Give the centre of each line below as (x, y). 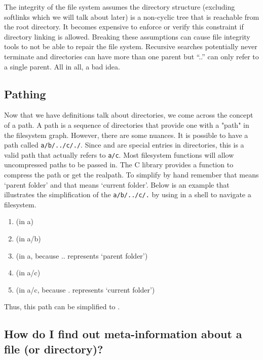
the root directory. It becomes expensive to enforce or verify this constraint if (124, 27)
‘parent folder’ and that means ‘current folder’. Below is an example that (117, 184)
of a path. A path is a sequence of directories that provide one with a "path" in (127, 124)
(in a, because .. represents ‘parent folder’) (82, 255)
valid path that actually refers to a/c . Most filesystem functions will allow (119, 154)
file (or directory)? (54, 349)
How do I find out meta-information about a (123, 334)
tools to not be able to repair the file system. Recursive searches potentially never (131, 46)
